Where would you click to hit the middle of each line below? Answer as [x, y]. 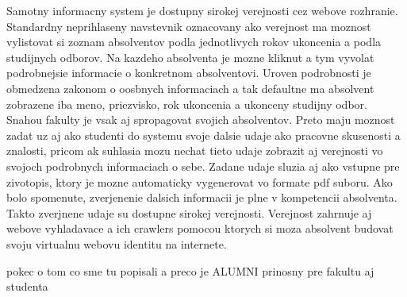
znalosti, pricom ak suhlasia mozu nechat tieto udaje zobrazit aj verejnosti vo [195, 150]
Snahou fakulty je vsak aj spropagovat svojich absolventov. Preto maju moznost [201, 120]
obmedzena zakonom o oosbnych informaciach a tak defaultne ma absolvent [190, 88]
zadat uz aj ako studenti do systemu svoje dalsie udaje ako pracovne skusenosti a [203, 135]
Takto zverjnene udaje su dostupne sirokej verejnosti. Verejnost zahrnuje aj [189, 212]
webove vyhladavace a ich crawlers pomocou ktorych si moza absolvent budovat [200, 228]
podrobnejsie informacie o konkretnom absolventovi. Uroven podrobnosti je [189, 73]
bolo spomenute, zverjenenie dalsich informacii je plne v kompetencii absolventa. [202, 197]
